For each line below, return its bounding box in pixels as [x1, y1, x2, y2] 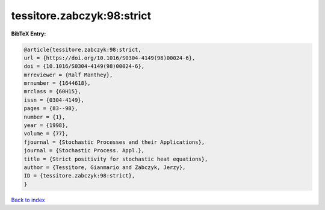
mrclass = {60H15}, [23, 88, 81, 95]
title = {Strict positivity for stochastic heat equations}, [23, 155, 208, 162]
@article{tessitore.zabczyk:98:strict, [23, 46, 141, 53]
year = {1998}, [23, 122, 69, 129]
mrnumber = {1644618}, [23, 80, 91, 87]
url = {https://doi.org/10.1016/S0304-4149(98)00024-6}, [23, 54, 196, 61]
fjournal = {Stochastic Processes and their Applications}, [23, 138, 205, 146]
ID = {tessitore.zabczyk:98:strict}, [23, 172, 135, 179]
